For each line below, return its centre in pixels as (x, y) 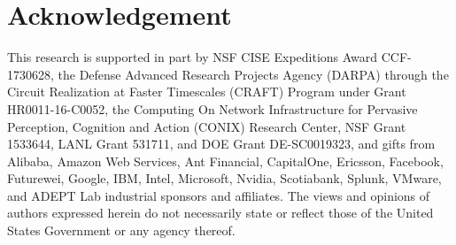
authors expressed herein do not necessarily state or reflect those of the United (220, 213)
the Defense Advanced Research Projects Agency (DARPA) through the (253, 74)
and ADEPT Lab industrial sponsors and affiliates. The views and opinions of (219, 195)
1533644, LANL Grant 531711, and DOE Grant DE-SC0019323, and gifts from (221, 144)
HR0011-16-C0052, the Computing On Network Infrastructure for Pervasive (213, 108)
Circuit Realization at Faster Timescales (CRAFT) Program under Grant (207, 92)
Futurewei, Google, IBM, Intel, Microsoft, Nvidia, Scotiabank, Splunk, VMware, (224, 178)
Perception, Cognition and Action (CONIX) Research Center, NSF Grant (207, 126)
